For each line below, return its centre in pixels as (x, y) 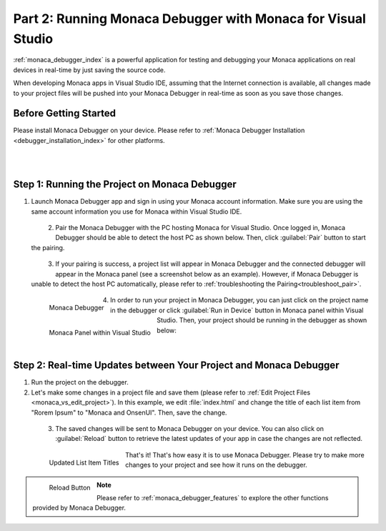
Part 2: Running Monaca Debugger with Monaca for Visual (189, 19)
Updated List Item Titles (84, 462)
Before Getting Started (65, 113)
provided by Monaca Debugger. (79, 508)
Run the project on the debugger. (80, 382)
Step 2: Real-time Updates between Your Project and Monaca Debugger (176, 366)
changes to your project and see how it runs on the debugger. (216, 465)
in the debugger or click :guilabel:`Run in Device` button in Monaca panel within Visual (237, 310)
